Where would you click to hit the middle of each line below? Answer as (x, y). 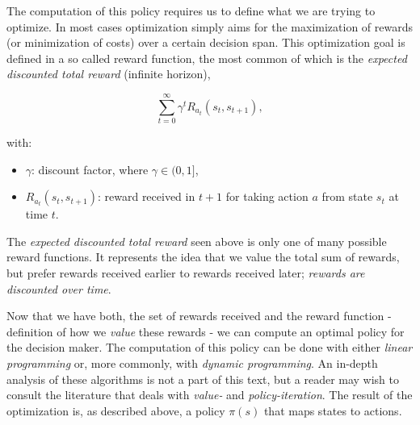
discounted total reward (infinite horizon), (109, 74)
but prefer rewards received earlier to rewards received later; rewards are (186, 273)
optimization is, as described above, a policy (116, 410)
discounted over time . (59, 288)
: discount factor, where (90, 169)
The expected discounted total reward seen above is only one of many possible (197, 241)
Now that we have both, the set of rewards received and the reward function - (199, 316)
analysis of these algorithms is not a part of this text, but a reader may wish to (203, 379)
